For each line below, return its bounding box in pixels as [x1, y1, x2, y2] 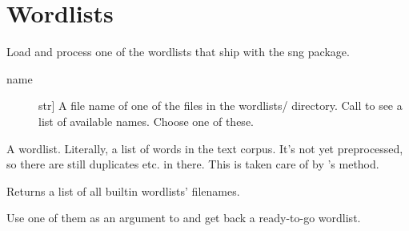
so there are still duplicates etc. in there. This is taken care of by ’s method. [6, 156, 379, 172]
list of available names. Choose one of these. [38, 112, 254, 129]
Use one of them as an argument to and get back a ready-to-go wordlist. [6, 209, 361, 226]
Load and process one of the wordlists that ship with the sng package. [6, 43, 350, 60]
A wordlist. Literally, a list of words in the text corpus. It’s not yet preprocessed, [6, 140, 403, 156]
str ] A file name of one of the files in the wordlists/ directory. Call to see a [38, 97, 403, 114]
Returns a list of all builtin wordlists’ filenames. [6, 182, 240, 199]
